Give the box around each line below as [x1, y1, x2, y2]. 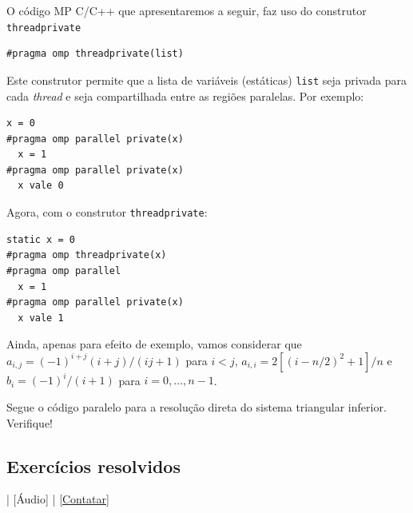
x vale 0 [18, 180, 64, 192]
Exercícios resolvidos [6, 453, 181, 478]
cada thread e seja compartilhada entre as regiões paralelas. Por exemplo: [6, 87, 364, 104]
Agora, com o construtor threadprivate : [6, 204, 208, 221]
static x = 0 [6, 233, 75, 245]
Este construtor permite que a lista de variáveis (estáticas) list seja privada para [6, 71, 407, 88]
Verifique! [6, 414, 54, 431]
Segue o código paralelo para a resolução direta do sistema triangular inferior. [6, 398, 387, 415]
